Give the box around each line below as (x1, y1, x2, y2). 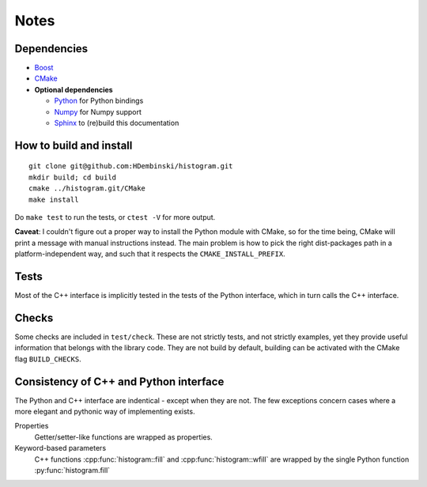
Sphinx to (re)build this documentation (54, 119, 179, 128)
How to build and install (14, 138, 133, 152)
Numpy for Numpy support (54, 107, 142, 116)
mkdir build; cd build (28, 172, 117, 182)
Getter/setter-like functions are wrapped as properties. (34, 432, 213, 442)
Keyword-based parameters (14, 444, 107, 453)
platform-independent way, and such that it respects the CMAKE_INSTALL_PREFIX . (14, 249, 286, 259)
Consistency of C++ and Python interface (14, 375, 225, 388)
